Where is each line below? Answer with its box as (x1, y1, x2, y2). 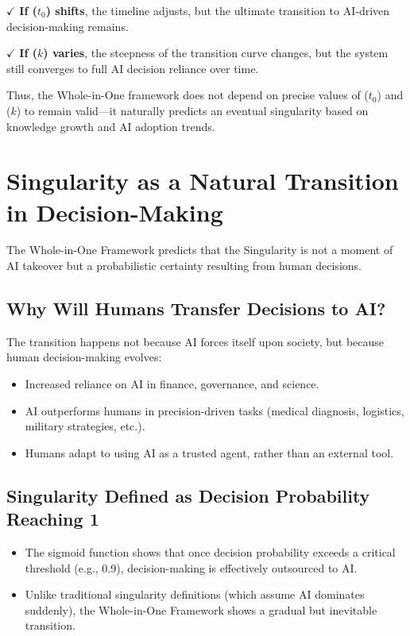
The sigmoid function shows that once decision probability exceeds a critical (25, 544, 396, 561)
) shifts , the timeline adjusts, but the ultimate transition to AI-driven (45, 2, 390, 18)
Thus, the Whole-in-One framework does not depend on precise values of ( (6, 87, 369, 103)
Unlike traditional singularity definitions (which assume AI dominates (25, 586, 365, 603)
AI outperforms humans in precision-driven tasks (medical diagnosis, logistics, (25, 402, 404, 418)
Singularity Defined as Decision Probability (6, 483, 370, 507)
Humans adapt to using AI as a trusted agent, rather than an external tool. (25, 444, 394, 461)
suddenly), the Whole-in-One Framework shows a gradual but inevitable (25, 601, 377, 618)
